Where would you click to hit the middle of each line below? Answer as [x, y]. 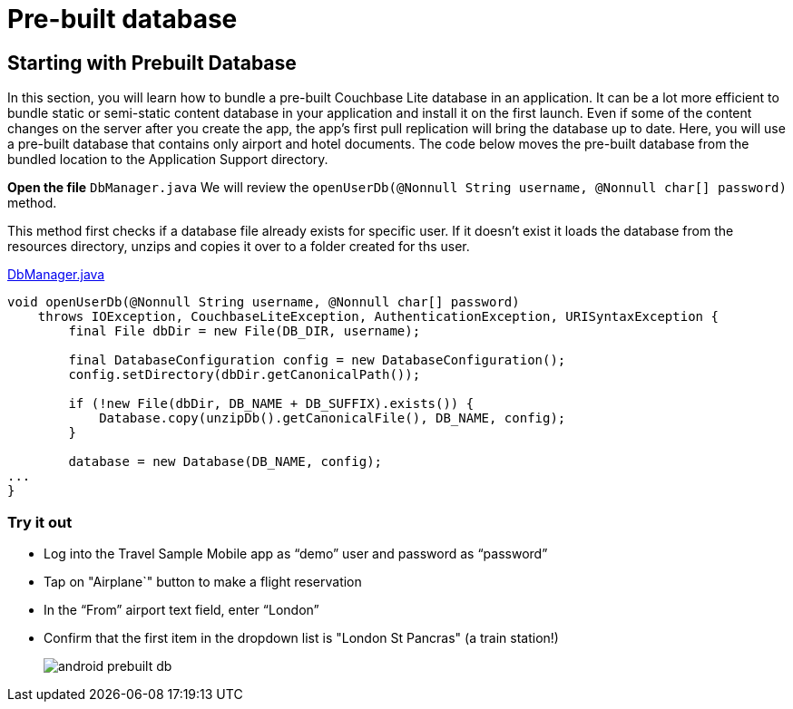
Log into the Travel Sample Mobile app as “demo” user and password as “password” [296, 553]
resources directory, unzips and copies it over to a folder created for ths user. [239, 247]
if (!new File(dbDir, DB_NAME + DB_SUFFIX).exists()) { [271, 404]
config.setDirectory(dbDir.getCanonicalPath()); [245, 375]
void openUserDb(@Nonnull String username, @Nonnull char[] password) [264, 302]
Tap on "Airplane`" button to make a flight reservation [203, 581]
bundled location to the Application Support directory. [168, 160]
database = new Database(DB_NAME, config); [225, 462]
